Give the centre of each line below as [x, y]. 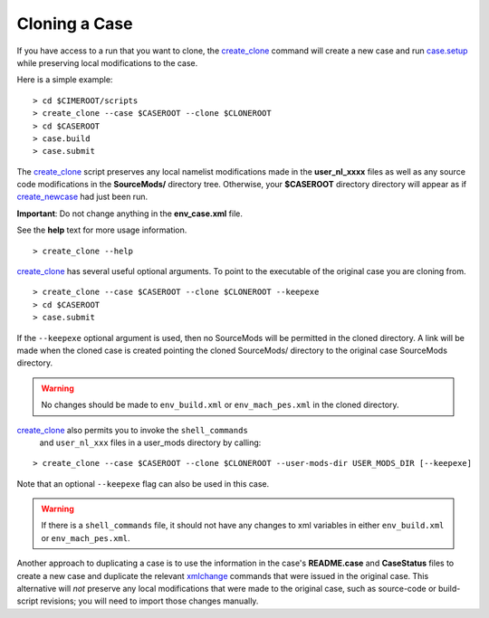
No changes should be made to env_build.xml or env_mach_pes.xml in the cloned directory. [220, 405]
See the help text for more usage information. [102, 230]
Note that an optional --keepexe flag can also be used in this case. [143, 483]
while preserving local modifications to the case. [107, 62]
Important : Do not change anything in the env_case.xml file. [130, 214]
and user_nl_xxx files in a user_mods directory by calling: [150, 442]
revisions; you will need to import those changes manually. [149, 601]
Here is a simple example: [65, 80]
